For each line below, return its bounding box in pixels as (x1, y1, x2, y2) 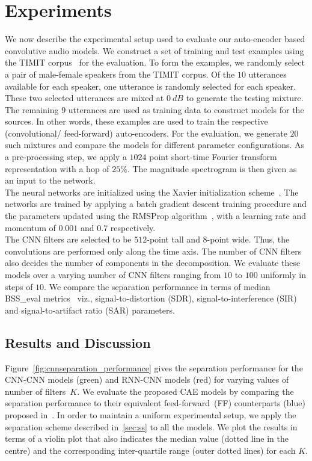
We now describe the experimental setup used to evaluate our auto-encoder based (5, 32, 305, 45)
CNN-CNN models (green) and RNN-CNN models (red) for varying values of (5, 373, 289, 386)
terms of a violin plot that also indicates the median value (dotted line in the (5, 432, 289, 445)
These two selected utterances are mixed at (5, 91, 164, 104)
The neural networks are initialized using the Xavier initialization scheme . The (5, 185, 299, 198)
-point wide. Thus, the (207, 233, 290, 246)
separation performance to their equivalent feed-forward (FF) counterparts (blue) (5, 397, 305, 409)
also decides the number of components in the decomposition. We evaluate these (5, 256, 301, 269)
